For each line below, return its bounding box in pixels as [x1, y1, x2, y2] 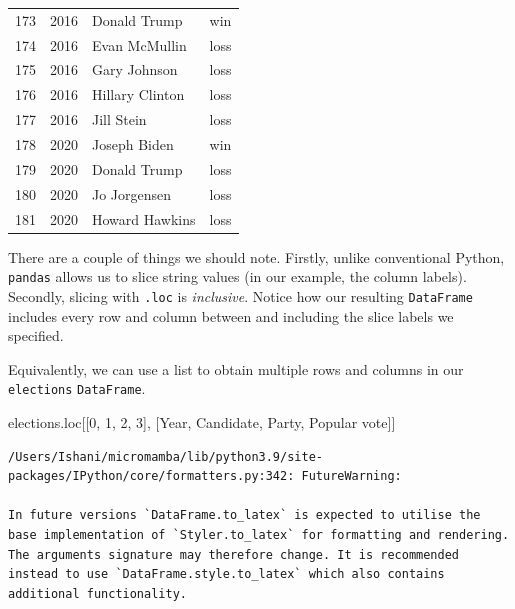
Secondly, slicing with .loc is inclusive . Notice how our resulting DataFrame [8, 285, 473, 306]
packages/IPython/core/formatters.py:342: [8, 469, 295, 484]
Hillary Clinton [92, 84, 185, 105]
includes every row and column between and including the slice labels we [8, 305, 454, 326]
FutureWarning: [301, 469, 402, 484]
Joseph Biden [92, 133, 174, 154]
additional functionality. [8, 586, 187, 601]
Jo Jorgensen [92, 183, 172, 204]
